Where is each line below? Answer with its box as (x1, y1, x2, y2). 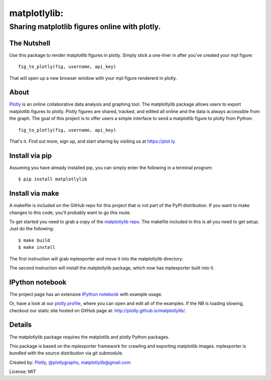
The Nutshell (9, 39, 50, 47)
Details (9, 321, 32, 329)
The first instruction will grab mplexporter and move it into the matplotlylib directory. (9, 255, 183, 261)
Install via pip (9, 151, 52, 160)
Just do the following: (9, 226, 54, 232)
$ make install (18, 244, 56, 250)
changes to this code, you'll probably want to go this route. (9, 209, 131, 216)
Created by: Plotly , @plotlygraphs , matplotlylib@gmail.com (9, 359, 131, 365)
